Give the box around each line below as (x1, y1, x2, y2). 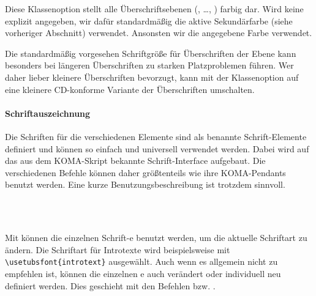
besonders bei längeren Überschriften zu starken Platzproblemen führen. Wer (5, 59, 294, 72)
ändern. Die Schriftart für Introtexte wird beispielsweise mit (5, 243, 230, 256)
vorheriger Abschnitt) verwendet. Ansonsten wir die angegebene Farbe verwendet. (5, 26, 312, 39)
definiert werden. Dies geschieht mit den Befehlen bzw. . (5, 279, 216, 292)
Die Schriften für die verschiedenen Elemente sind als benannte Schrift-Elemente (5, 130, 307, 142)
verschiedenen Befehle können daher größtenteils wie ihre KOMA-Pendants (5, 166, 286, 179)
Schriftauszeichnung (5, 106, 91, 119)
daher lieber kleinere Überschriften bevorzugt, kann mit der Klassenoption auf (5, 70, 299, 83)
